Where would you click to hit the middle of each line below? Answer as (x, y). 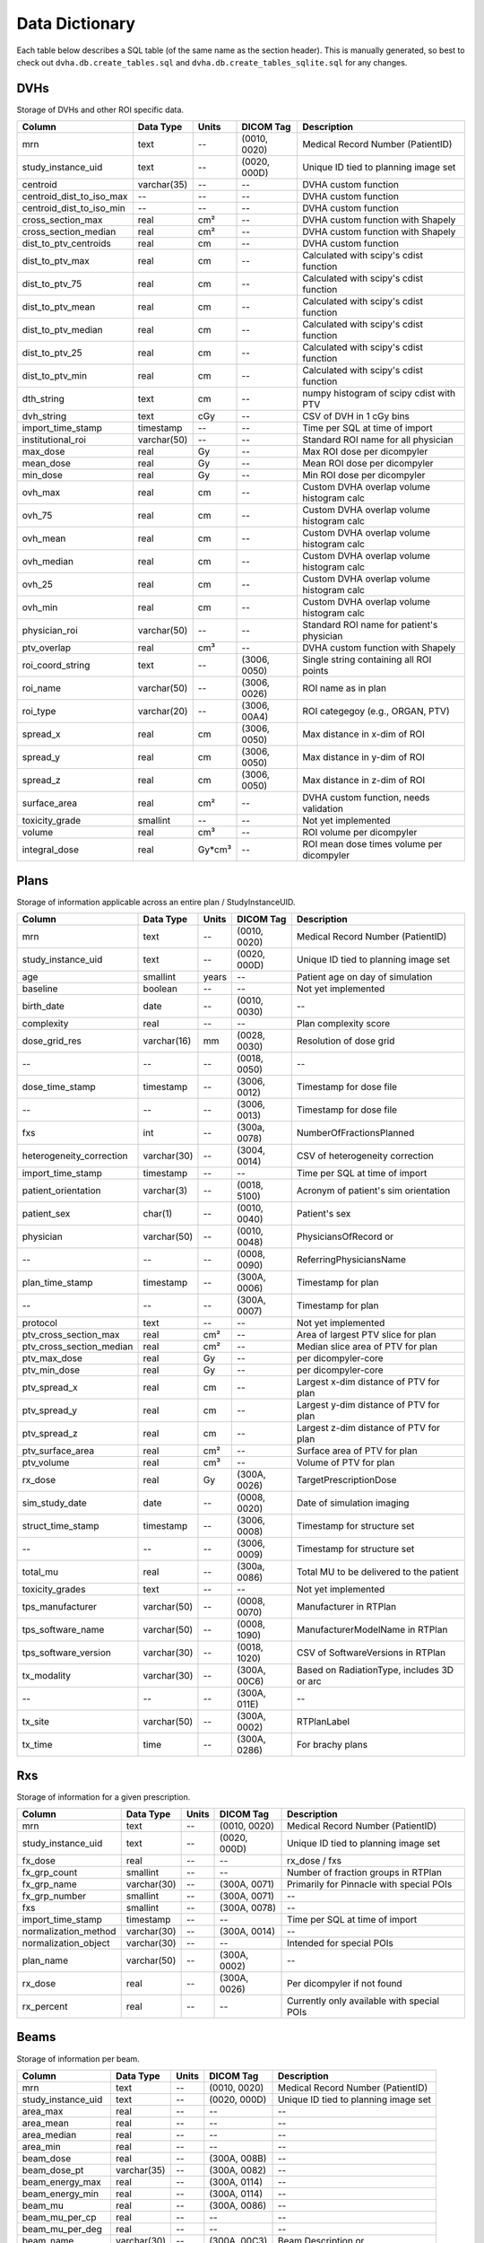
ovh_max (41, 493)
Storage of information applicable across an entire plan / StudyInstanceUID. (156, 902)
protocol (40, 1323)
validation (323, 809)
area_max (43, 2111)
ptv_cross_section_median (78, 1347)
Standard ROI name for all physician (377, 440)
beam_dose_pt (53, 2169)
